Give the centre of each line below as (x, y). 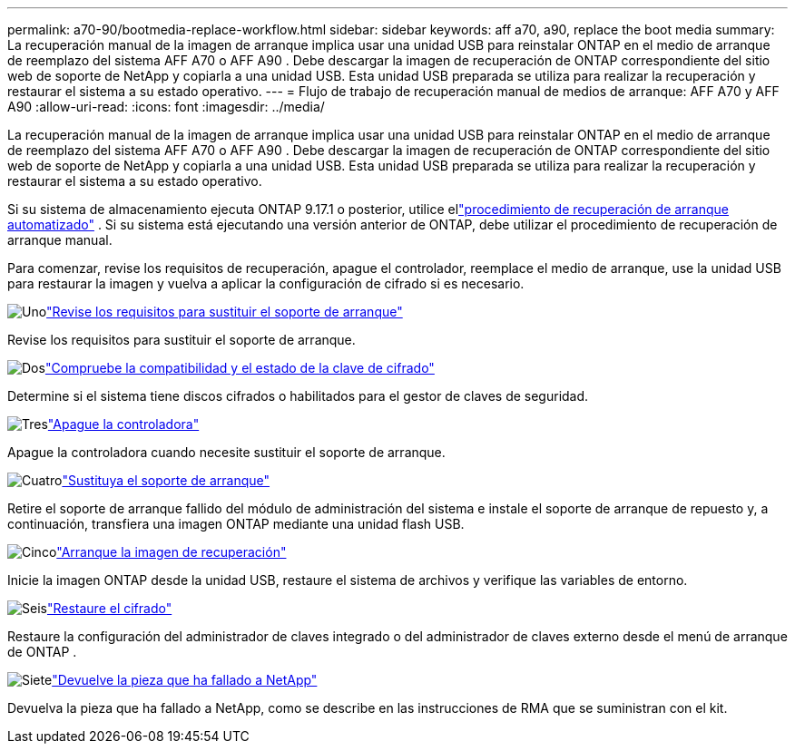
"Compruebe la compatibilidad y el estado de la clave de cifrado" (240, 368)
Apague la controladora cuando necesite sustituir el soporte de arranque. (226, 452)
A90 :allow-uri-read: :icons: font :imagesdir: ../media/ (166, 107)
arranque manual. (60, 240)
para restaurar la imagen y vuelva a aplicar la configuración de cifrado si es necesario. (266, 283)
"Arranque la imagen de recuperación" (172, 552)
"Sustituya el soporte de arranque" (166, 480)
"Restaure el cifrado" (109, 608)
